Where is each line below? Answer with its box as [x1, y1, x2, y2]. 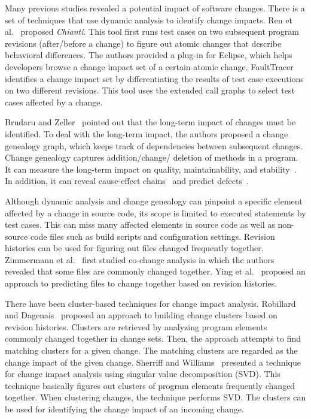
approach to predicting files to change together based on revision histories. [5, 277, 278, 290]
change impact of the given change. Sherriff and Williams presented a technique [5, 355, 301, 368]
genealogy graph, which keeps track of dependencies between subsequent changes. [5, 139, 303, 152]
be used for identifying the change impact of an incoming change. [5, 403, 244, 415]
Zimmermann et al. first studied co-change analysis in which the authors [5, 253, 275, 266]
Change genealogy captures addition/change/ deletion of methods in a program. [5, 151, 298, 164]
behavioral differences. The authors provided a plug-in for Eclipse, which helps [5, 49, 292, 61]
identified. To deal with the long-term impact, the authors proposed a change [5, 127, 288, 140]
